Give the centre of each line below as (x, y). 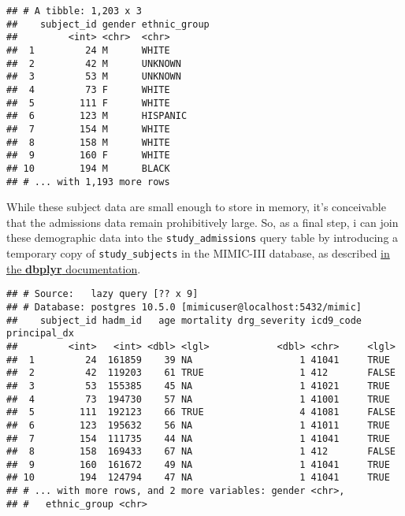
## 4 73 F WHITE (88, 89)
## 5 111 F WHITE (88, 103)
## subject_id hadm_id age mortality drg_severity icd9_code (184, 320)
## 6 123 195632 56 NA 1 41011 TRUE (198, 425)
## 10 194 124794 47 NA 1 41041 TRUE (198, 478)
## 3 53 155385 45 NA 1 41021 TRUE (198, 386)
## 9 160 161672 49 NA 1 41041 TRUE (198, 464)
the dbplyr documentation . (74, 268)
